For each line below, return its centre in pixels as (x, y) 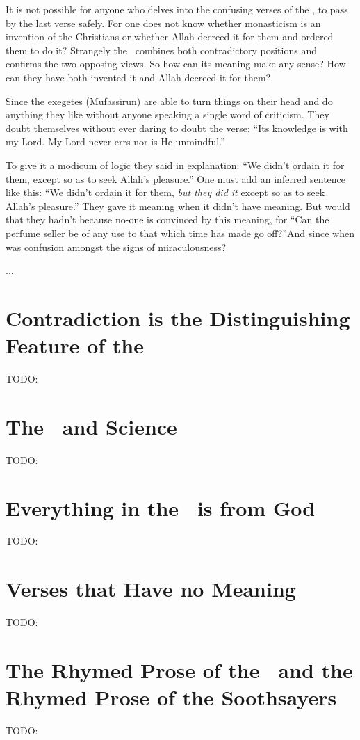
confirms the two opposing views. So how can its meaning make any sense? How (176, 64)
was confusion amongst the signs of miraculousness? (116, 247)
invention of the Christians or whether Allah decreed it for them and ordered (170, 37)
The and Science (91, 426)
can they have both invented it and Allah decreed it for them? (138, 77)
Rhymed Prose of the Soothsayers (171, 697)
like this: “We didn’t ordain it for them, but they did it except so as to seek (165, 192)
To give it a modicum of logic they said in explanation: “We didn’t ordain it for (175, 164)
